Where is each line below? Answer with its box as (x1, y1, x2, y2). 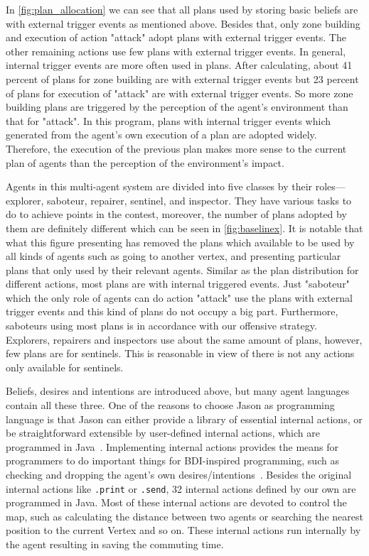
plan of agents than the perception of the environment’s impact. (6, 155, 284, 170)
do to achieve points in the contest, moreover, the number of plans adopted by (6, 207, 347, 222)
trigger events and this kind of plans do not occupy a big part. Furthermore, (6, 304, 338, 319)
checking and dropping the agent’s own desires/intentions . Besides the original (6, 467, 352, 481)
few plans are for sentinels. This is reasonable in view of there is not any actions (6, 346, 355, 361)
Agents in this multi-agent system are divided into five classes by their (6, 179, 313, 194)
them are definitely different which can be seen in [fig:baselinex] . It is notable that (6, 220, 363, 235)
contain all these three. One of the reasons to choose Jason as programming (6, 398, 335, 413)
